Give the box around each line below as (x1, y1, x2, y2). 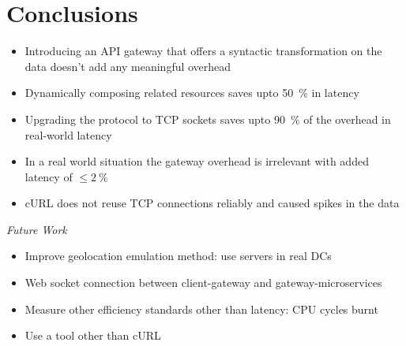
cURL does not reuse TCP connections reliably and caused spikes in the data (24, 195, 400, 211)
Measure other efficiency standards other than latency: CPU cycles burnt (24, 300, 378, 317)
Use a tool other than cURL (24, 327, 161, 344)
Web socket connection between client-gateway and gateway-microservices (24, 274, 382, 291)
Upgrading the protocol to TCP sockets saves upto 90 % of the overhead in (24, 110, 391, 127)
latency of (24, 168, 73, 184)
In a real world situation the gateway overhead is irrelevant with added (24, 153, 369, 169)
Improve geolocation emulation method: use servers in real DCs (24, 247, 332, 264)
